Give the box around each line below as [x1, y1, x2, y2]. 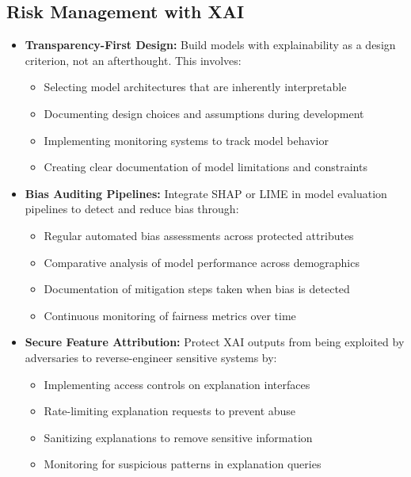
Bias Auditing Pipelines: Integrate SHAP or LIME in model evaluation [25, 185, 387, 201]
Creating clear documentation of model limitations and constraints [44, 158, 367, 175]
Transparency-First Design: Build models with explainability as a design [25, 36, 396, 53]
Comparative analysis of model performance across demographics [44, 254, 360, 270]
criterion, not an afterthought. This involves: [25, 52, 242, 68]
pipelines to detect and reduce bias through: [25, 200, 239, 217]
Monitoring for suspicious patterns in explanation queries [44, 456, 322, 472]
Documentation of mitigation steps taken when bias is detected [44, 280, 350, 297]
